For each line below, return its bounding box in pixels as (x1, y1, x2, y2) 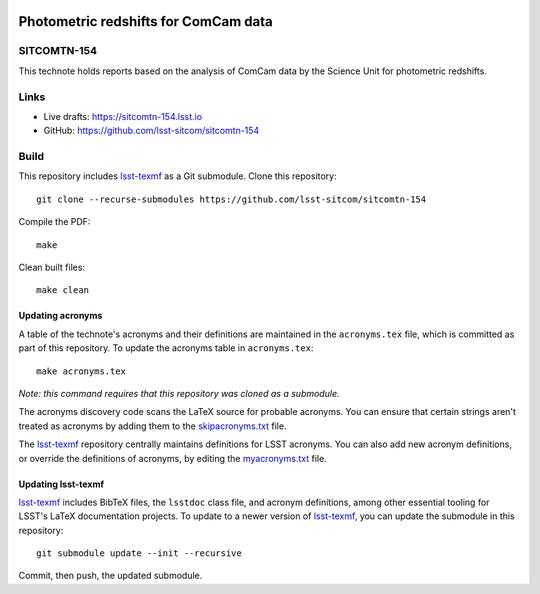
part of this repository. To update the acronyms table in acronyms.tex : (18, 342, 314, 354)
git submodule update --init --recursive (36, 548, 242, 559)
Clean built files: (18, 261, 85, 273)
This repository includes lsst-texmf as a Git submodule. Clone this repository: (18, 170, 337, 182)
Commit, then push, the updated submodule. (18, 570, 203, 582)
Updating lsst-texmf (18, 478, 105, 490)
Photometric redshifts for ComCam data (18, 13, 274, 30)
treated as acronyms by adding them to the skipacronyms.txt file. (18, 420, 287, 432)
